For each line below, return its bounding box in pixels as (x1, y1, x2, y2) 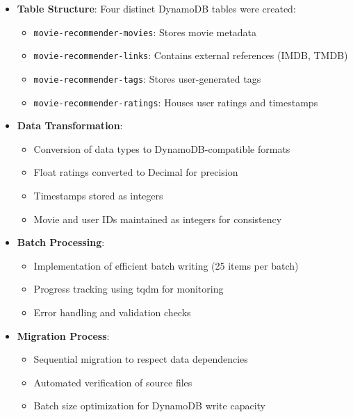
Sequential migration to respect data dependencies (33, 352, 248, 366)
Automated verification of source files (33, 375, 192, 389)
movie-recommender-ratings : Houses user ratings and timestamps (33, 95, 318, 109)
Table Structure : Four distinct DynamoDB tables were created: (17, 1, 296, 15)
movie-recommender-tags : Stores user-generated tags (33, 71, 261, 85)
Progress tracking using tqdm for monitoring (33, 281, 224, 296)
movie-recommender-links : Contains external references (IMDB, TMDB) (33, 48, 348, 63)
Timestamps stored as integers (33, 188, 163, 202)
